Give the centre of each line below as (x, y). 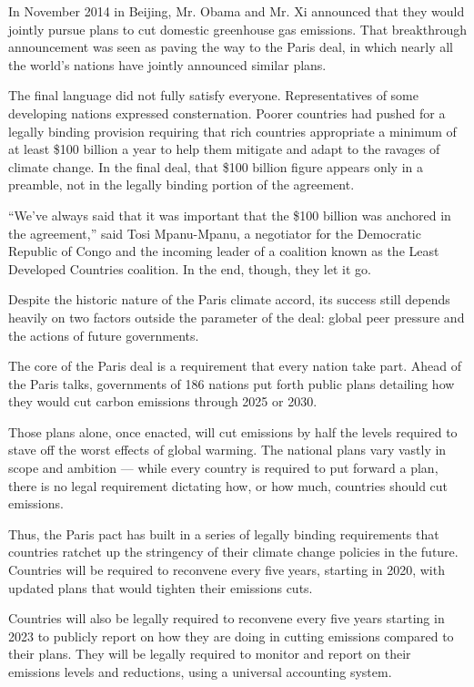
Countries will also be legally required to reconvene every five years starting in (227, 618)
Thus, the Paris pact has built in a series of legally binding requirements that (224, 533)
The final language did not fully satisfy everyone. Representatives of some (213, 95)
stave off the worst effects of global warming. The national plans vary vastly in (227, 450)
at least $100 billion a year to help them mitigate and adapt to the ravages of (224, 149)
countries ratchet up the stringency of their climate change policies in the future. (233, 552)
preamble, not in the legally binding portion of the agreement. (182, 185)
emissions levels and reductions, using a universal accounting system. (200, 672)
